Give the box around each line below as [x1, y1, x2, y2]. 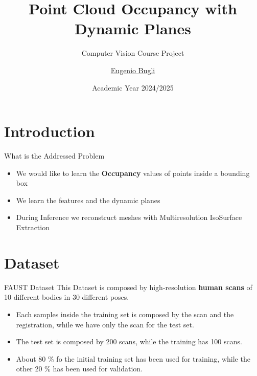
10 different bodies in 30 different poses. [4, 292, 129, 302]
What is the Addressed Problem [4, 150, 105, 161]
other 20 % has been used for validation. [16, 363, 143, 374]
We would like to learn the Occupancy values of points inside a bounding [16, 167, 250, 178]
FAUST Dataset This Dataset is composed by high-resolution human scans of [4, 281, 252, 292]
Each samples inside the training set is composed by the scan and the [16, 308, 234, 319]
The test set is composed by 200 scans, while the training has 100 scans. [16, 336, 242, 347]
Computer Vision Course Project [81, 48, 184, 58]
